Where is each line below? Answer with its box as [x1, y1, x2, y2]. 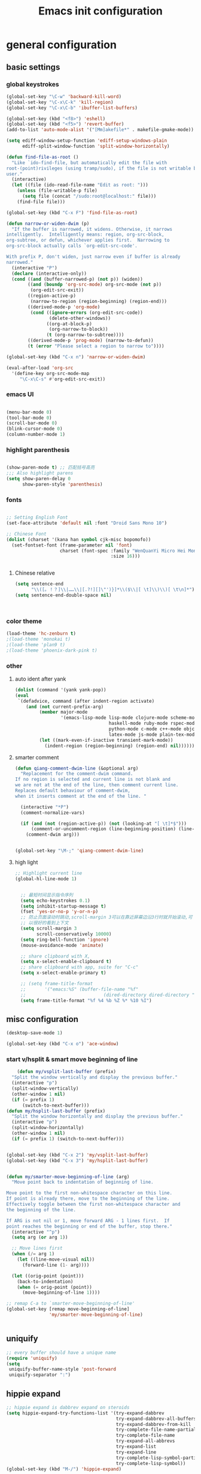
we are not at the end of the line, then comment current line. [14, 782, 179, 788]
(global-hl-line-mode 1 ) [14, 876, 77, 882]
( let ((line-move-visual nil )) [17, 1256, 95, 1263]
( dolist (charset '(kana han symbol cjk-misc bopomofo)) [6, 536, 151, 542]
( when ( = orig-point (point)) [17, 1284, 93, 1290]
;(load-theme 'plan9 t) [6, 641, 66, 647]
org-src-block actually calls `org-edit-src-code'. [6, 243, 138, 249]
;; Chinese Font [6, 531, 47, 537]
